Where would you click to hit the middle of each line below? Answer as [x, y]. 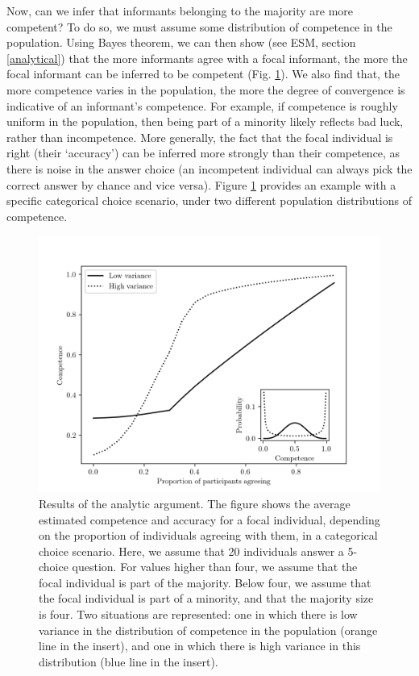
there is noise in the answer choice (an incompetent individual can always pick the [209, 168]
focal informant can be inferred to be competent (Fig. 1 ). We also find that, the [203, 74]
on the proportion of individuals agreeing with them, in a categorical [208, 535]
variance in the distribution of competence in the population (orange [208, 630]
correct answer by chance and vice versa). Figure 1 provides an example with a [201, 184]
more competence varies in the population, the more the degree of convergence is [206, 89]
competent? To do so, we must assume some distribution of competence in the [199, 26]
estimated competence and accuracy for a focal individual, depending [209, 519]
